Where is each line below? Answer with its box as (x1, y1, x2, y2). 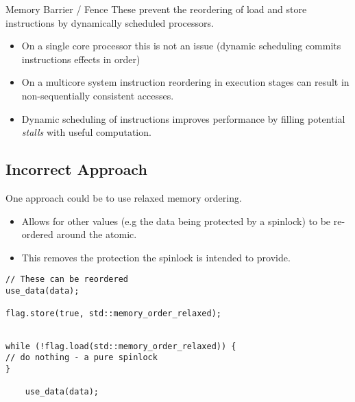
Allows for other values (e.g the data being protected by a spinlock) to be (21, 213, 331, 228)
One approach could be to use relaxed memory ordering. (5, 190, 242, 204)
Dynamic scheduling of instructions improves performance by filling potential (21, 111, 345, 126)
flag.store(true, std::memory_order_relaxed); (5, 309, 221, 319)
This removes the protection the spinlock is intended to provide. (21, 250, 291, 264)
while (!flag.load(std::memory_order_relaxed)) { (5, 341, 236, 351)
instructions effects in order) (21, 51, 140, 66)
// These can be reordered (5, 274, 128, 285)
